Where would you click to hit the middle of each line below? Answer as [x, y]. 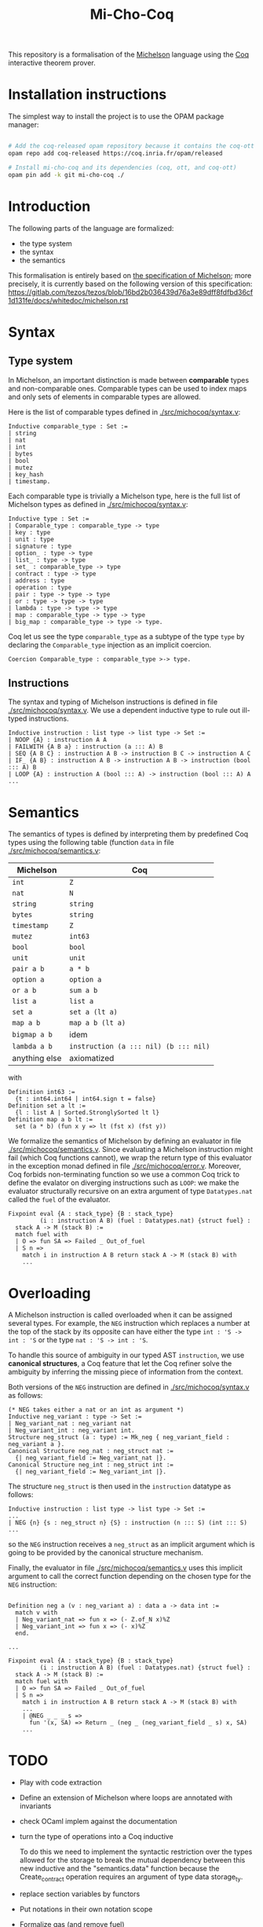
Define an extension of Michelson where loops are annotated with [126, 1798]
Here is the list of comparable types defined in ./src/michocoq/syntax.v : [124, 412]
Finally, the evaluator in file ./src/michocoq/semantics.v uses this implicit [126, 1568]
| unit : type [31, 539]
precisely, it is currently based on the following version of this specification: [130, 284]
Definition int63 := [42, 1092]
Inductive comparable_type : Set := [68, 426]
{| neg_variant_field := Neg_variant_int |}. [91, 1472]
